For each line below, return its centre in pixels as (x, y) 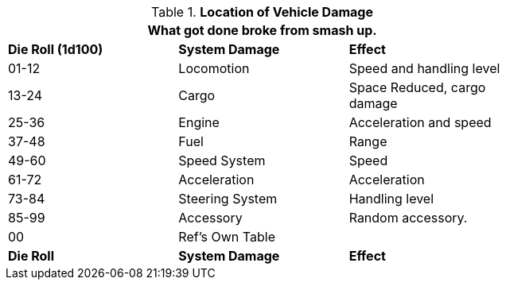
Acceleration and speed (420, 122)
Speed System (222, 160)
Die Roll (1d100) (56, 49)
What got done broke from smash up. (262, 30)
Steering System (228, 199)
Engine (199, 122)
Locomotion (214, 68)
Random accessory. (408, 218)
